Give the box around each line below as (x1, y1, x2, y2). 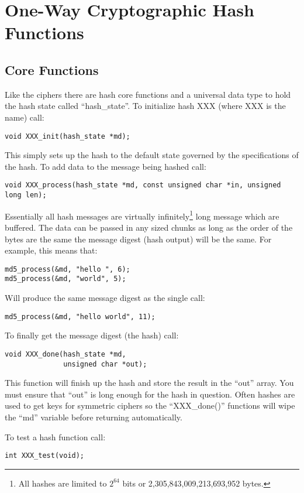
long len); (5, 191, 47, 200)
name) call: (5, 111, 44, 123)
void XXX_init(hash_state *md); (5, 132, 130, 141)
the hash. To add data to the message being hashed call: (5, 160, 206, 172)
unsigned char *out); (63, 360, 147, 368)
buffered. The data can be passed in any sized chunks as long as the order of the (5, 221, 293, 233)
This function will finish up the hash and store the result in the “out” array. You (5, 376, 294, 389)
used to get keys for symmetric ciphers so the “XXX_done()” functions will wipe (5, 399, 295, 412)
